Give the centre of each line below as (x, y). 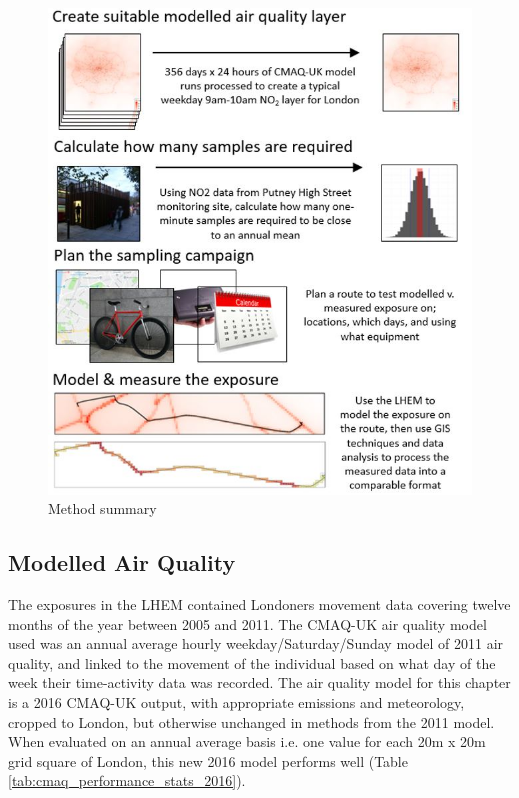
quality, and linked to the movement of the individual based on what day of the (252, 662)
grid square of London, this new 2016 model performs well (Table (208, 760)
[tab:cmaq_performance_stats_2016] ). (127, 780)
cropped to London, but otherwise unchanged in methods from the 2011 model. (251, 721)
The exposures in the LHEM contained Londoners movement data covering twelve (259, 603)
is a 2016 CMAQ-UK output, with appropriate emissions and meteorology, (236, 701)
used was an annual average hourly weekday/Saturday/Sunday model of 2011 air (256, 643)
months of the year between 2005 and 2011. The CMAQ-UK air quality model (247, 623)
